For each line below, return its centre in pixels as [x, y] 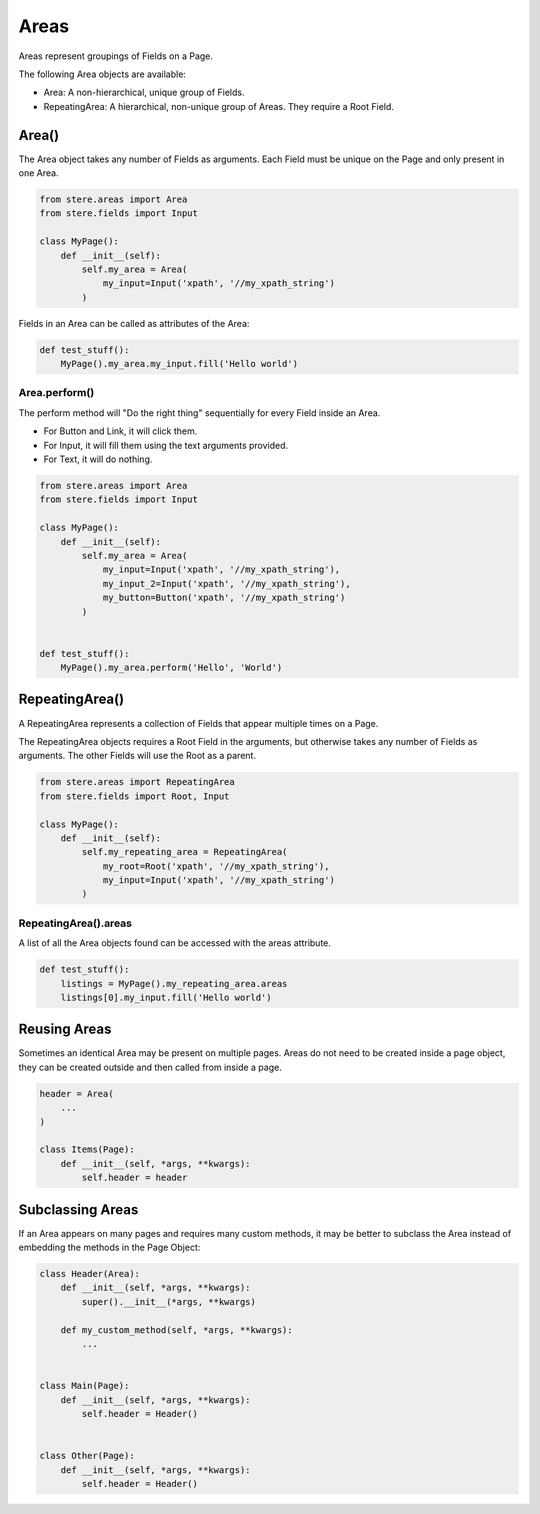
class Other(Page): [87, 1456]
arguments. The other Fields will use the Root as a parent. [137, 756]
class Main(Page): [84, 1386]
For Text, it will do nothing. [98, 459]
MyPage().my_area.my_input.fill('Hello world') [179, 364]
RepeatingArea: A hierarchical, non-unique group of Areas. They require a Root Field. [219, 106]
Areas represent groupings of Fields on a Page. [116, 56]
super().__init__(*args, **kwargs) [169, 1301]
